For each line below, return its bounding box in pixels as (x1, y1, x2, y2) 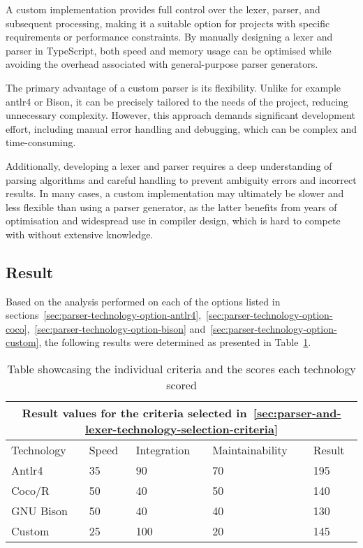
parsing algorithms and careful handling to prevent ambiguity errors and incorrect (6, 172, 357, 187)
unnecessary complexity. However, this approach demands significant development (6, 108, 355, 122)
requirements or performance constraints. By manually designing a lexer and (6, 29, 333, 44)
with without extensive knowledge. (6, 226, 154, 241)
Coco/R (11, 482, 50, 499)
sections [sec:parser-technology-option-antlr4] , (6, 308, 202, 322)
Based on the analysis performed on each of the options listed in (6, 294, 281, 308)
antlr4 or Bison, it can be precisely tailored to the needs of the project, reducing (6, 94, 349, 108)
